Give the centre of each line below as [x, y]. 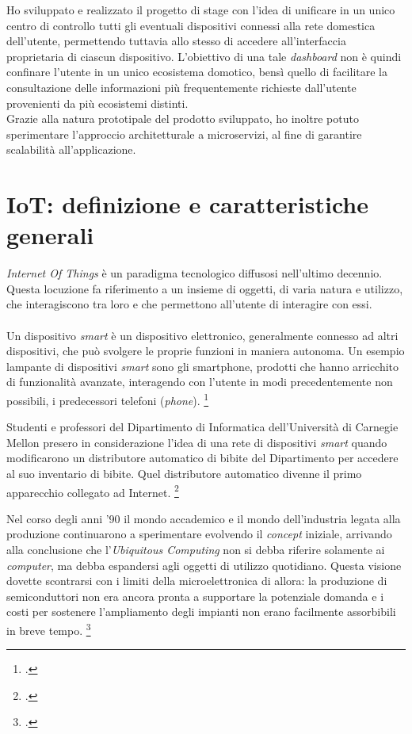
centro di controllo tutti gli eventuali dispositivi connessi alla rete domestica [191, 25]
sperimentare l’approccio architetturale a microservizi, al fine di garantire [184, 134]
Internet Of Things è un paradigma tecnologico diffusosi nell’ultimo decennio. [195, 273]
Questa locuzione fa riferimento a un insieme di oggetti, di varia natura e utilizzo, [205, 288]
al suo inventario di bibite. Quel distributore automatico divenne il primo [184, 474]
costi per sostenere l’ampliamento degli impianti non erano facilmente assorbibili [201, 612]
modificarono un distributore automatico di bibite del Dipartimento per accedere [202, 458]
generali [50, 235]
